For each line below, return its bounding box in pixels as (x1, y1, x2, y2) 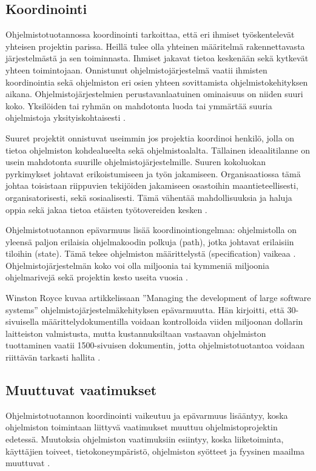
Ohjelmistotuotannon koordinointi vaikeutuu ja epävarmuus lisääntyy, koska (5, 408, 288, 421)
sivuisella (5, 315, 39, 328)
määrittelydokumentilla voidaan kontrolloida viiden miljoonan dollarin (41, 315, 303, 328)
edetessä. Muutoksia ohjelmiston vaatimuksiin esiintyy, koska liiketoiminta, (5, 433, 284, 446)
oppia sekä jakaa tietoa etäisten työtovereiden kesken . (5, 203, 207, 215)
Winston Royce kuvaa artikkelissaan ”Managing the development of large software (5, 291, 311, 304)
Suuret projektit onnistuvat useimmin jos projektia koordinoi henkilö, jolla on (5, 131, 295, 144)
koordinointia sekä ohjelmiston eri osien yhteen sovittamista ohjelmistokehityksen (5, 75, 308, 88)
